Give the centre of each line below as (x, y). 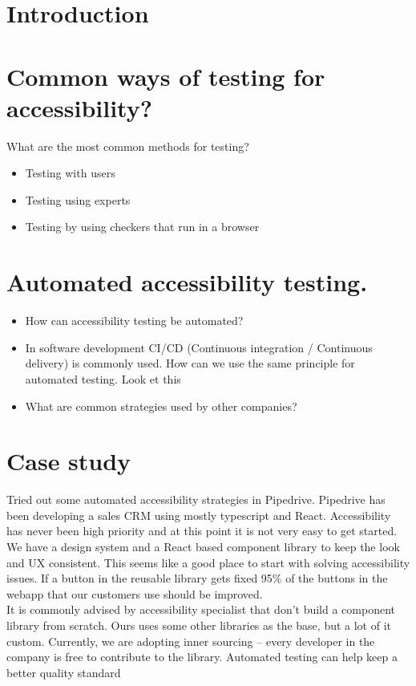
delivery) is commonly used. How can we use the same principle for (190, 363)
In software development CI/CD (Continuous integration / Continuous (199, 347)
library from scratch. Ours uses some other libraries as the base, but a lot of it (199, 625)
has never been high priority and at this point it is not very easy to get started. (202, 531)
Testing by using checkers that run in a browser (142, 227)
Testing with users (70, 173)
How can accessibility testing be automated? (134, 321)
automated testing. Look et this (103, 378)
